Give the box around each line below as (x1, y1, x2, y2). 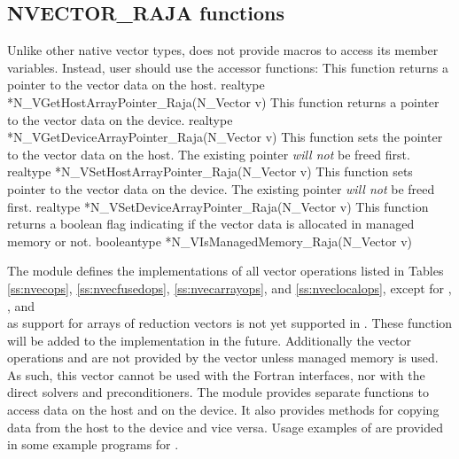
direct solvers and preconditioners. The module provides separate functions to (7, 383, 429, 401)
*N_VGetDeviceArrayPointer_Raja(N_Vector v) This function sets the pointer (7, 128, 443, 146)
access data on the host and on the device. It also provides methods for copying (7, 401, 440, 419)
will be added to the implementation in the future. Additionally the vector (7, 331, 411, 349)
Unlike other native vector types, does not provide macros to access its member (7, 41, 439, 59)
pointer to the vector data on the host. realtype (7, 75, 265, 94)
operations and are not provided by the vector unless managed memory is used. (7, 348, 439, 367)
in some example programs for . (7, 435, 179, 454)
